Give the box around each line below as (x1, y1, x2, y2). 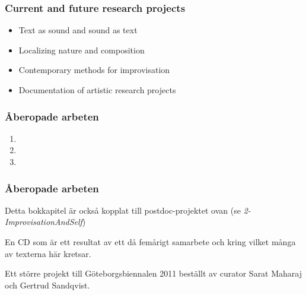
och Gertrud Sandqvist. (5, 278, 90, 291)
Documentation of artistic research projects (18, 84, 176, 96)
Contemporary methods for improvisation (18, 64, 170, 76)
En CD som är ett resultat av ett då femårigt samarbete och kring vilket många (5, 236, 296, 248)
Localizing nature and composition (18, 43, 145, 56)
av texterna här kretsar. (5, 247, 91, 259)
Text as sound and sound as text (18, 24, 138, 36)
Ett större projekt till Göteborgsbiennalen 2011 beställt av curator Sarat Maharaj (5, 267, 302, 280)
